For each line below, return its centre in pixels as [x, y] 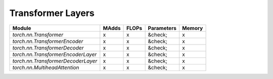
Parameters [162, 28]
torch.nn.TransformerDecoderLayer [55, 61]
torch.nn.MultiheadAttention [46, 67]
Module [22, 28]
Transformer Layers [52, 13]
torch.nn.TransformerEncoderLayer [55, 54]
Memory [193, 28]
